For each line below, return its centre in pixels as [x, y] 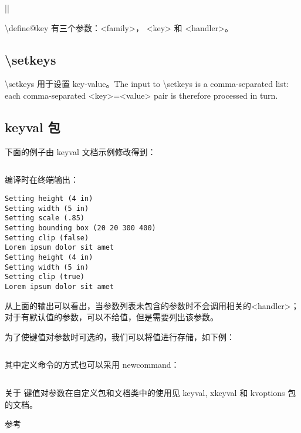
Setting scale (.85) [45, 218]
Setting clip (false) [47, 238]
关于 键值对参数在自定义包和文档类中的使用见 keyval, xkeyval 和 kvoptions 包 [150, 392]
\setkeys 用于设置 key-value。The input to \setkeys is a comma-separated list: [147, 84]
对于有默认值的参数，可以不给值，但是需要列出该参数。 [111, 317]
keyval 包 [33, 127]
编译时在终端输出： [42, 179]
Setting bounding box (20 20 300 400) [80, 228]
